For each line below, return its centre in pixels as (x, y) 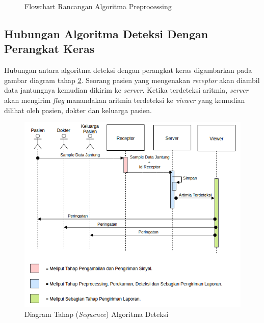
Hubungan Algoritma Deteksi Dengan (106, 33)
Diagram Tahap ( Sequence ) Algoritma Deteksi (97, 314)
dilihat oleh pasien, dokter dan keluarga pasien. (78, 110)
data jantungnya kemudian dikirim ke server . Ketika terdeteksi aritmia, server (126, 90)
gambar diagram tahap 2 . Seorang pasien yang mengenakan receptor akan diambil (132, 80)
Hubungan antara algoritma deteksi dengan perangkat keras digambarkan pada (128, 70)
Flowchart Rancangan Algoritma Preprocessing (98, 6)
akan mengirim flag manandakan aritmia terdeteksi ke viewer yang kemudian (125, 100)
